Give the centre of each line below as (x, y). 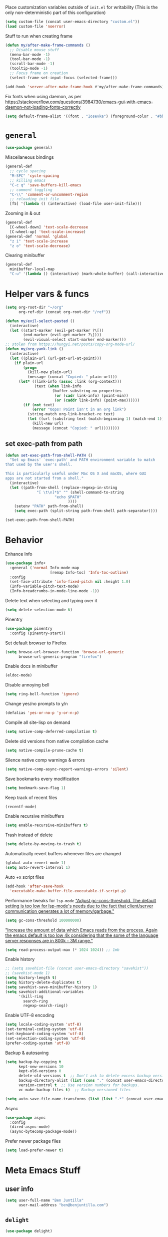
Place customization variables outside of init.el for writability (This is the (81, 7)
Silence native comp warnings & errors (45, 760)
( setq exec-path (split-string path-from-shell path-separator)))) (86, 511)
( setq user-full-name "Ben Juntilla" (44, 1200)
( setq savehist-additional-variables (44, 992)
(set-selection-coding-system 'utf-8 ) (45, 1038)
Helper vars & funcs (47, 294)
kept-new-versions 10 (41, 1067)
